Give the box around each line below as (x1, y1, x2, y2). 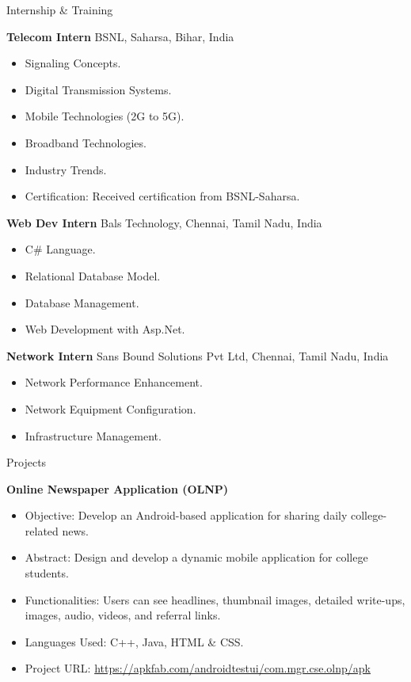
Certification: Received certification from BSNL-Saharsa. (25, 188, 300, 204)
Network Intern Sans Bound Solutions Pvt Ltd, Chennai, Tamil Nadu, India (6, 347, 389, 364)
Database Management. (25, 294, 139, 311)
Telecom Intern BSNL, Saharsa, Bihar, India (6, 28, 234, 44)
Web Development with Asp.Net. (25, 321, 185, 337)
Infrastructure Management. (25, 427, 162, 444)
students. (25, 565, 69, 581)
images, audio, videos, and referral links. (25, 607, 221, 623)
